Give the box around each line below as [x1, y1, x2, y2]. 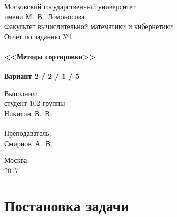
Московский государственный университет [4, 1, 136, 11]
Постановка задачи [4, 195, 129, 215]
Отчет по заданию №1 [4, 31, 73, 41]
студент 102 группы [4, 98, 65, 108]
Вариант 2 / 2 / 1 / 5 [4, 71, 80, 81]
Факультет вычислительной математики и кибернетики [4, 21, 173, 32]
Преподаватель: [4, 128, 51, 139]
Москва [4, 155, 27, 166]
